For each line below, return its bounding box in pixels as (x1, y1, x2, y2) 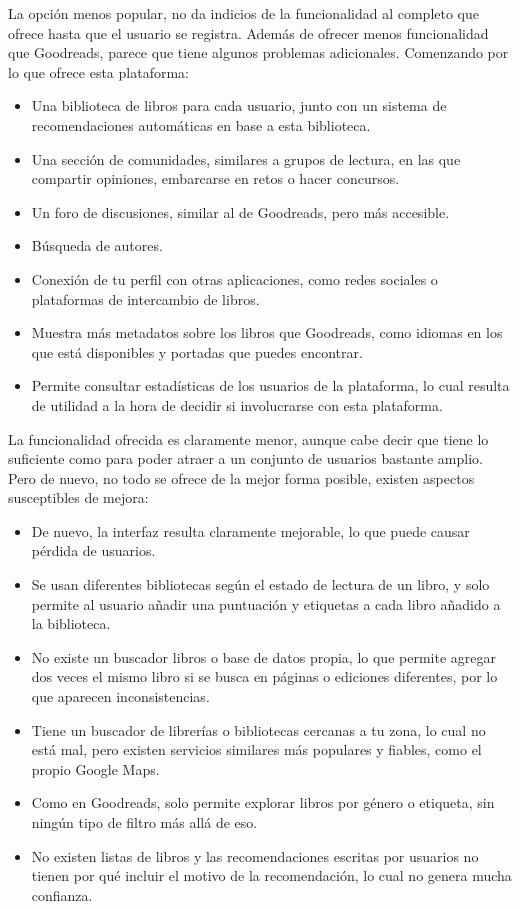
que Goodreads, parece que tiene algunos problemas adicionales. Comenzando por (8, 42, 509, 63)
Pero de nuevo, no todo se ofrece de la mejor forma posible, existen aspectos (8, 467, 475, 488)
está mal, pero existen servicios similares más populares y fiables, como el (31, 739, 482, 760)
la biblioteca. (31, 613, 111, 634)
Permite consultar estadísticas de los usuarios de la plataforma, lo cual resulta (31, 375, 510, 396)
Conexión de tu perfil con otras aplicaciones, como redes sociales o (31, 268, 438, 289)
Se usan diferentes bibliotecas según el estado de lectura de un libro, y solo (31, 574, 490, 595)
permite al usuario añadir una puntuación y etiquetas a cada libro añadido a (31, 593, 501, 614)
